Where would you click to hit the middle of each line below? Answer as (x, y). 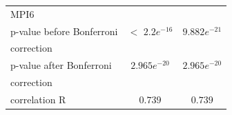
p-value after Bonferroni (61, 65)
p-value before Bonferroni (64, 31)
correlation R (38, 99)
